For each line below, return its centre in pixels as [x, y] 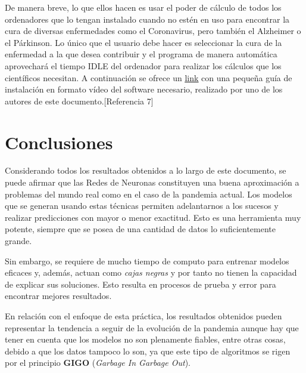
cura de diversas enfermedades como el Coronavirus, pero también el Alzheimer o [153, 31]
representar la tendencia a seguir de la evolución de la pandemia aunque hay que [152, 327]
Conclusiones [59, 142]
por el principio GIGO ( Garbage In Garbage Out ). [98, 363]
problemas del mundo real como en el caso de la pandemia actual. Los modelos [149, 194]
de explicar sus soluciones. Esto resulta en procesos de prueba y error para [140, 284]
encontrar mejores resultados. [58, 296]
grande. [18, 241]
